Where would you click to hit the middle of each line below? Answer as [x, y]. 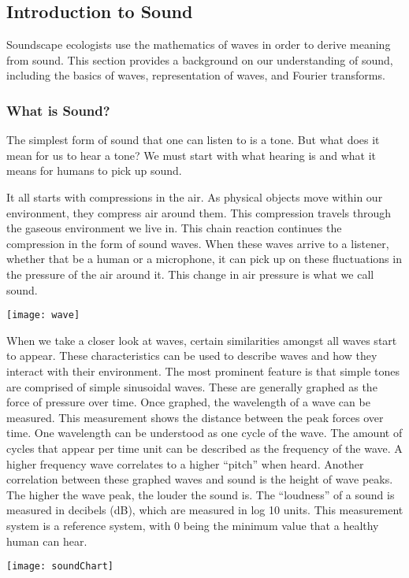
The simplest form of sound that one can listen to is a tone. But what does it [193, 140]
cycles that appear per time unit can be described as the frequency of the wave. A [204, 448]
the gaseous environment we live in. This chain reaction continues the [174, 228]
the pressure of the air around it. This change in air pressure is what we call [190, 274]
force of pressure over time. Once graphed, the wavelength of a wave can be [188, 402]
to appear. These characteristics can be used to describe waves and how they [192, 356]
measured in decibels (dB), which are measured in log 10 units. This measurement [205, 510]
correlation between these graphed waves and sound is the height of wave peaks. [200, 479]
